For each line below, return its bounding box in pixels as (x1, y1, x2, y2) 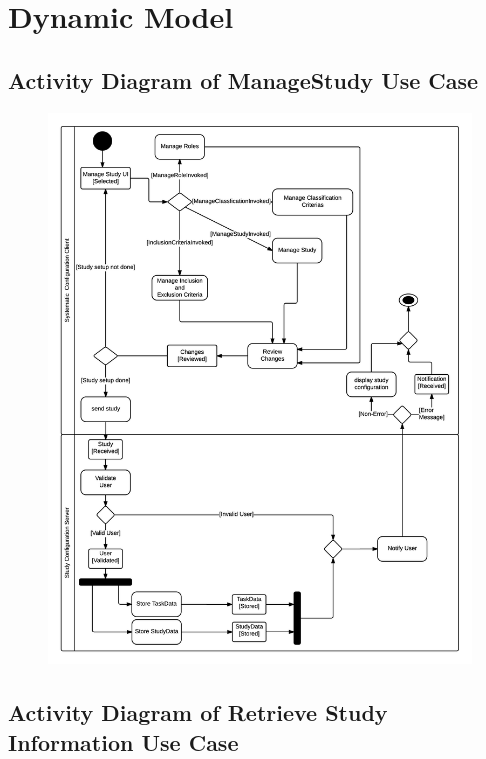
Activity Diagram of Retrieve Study (8, 697, 388, 728)
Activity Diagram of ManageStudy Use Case (8, 64, 479, 95)
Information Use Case (8, 726, 239, 757)
